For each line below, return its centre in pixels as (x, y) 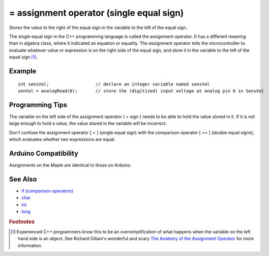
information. (30, 245)
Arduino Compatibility (44, 153)
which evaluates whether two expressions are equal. (62, 139)
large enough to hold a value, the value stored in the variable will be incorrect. (88, 123)
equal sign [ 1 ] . (23, 57)
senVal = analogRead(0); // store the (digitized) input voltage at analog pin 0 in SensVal (141, 91)
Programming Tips (38, 105)
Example (23, 71)
